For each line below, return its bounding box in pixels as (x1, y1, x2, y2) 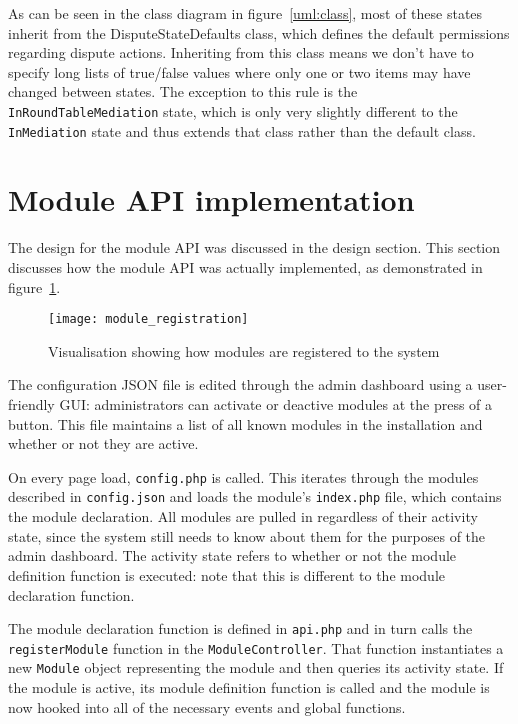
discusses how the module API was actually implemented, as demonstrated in (8, 257, 483, 277)
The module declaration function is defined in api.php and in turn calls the (8, 618, 473, 639)
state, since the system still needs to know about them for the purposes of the (8, 525, 486, 546)
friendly (8, 394, 55, 415)
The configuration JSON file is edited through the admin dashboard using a (8, 374, 473, 395)
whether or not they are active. (8, 433, 199, 454)
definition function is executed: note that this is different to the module (8, 564, 446, 585)
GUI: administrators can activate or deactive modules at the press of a (59, 394, 493, 415)
